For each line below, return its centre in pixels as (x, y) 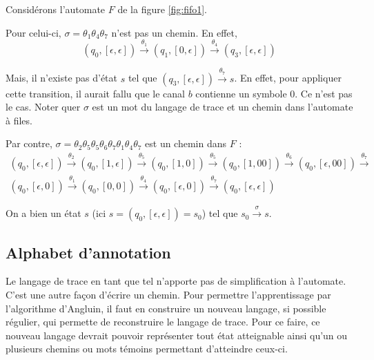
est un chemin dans (186, 143)
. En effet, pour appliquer (288, 78)
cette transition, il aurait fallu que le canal (95, 93)
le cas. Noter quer (43, 107)
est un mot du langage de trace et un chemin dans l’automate (223, 107)
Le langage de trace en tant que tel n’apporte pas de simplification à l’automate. (176, 281)
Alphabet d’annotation (88, 252)
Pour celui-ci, (33, 32)
